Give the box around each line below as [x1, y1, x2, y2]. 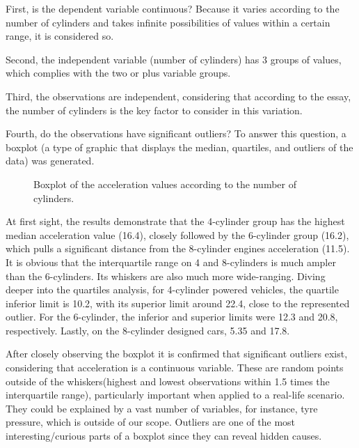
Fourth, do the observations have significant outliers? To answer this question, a [6, 126, 346, 141]
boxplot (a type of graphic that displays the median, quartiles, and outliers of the [6, 139, 353, 154]
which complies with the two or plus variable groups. [6, 65, 231, 80]
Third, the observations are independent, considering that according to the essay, [6, 88, 351, 103]
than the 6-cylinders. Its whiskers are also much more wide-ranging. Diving [6, 268, 326, 283]
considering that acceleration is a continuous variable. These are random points [6, 360, 344, 375]
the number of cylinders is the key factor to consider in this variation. [6, 102, 303, 117]
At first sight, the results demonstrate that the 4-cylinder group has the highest [6, 214, 345, 229]
